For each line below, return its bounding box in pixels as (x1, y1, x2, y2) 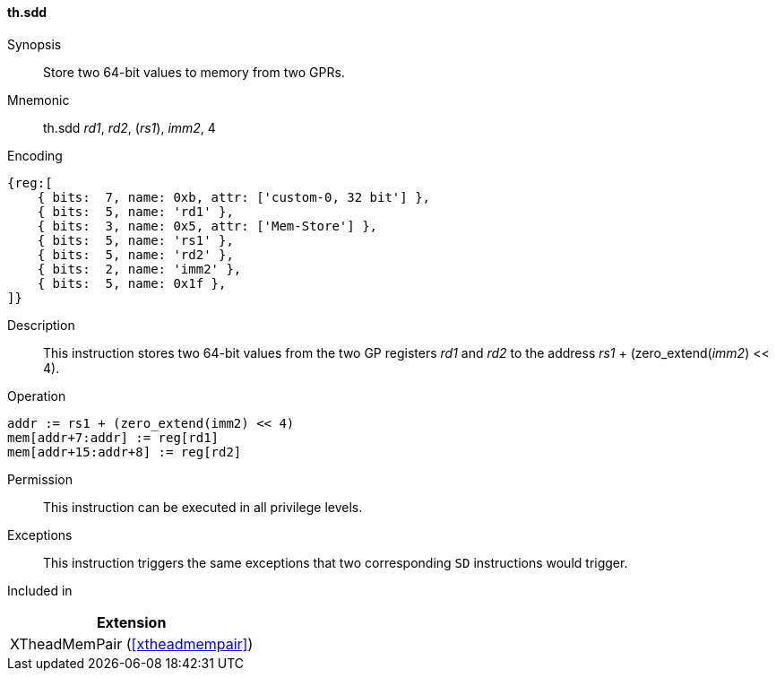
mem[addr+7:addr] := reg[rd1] (7, 430, 220, 445)
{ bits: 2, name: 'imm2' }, (37, 261, 242, 276)
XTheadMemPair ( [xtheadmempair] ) (10, 634, 254, 653)
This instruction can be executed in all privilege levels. (43, 499, 363, 515)
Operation (7, 387, 66, 404)
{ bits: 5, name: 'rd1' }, (37, 204, 234, 219)
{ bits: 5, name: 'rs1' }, (37, 232, 234, 248)
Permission (7, 471, 73, 487)
